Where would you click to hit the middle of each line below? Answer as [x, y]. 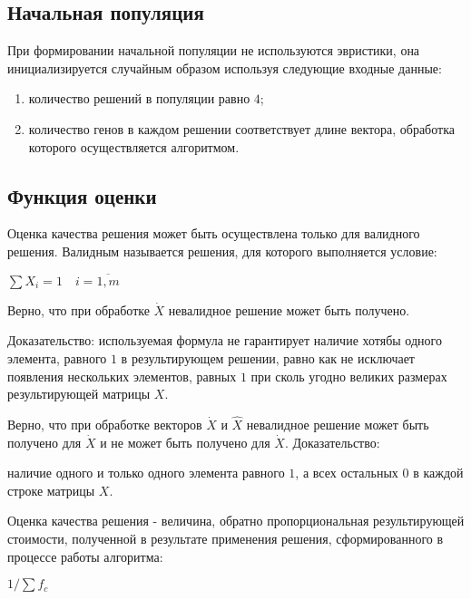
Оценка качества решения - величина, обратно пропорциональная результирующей [236, 521]
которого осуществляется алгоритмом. [134, 146]
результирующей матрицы [79, 394]
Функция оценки [82, 195]
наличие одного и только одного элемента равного [146, 473]
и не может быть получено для [185, 442]
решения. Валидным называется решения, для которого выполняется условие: [222, 251]
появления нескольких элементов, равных [122, 376]
